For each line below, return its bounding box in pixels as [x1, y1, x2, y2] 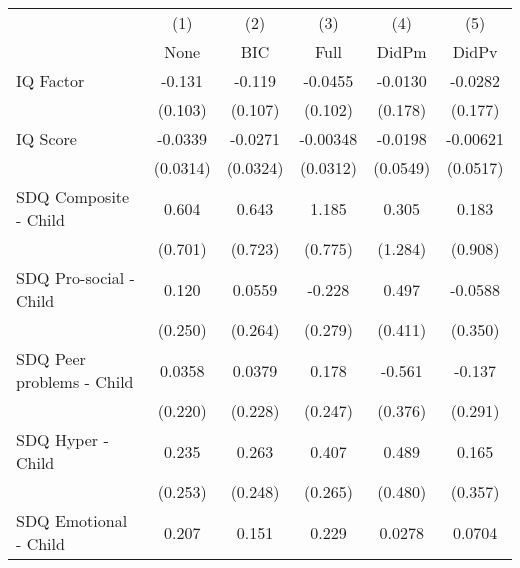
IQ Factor [16, 69, 85, 92]
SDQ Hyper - [16, 428, 109, 451]
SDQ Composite [16, 185, 130, 208]
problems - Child [16, 370, 134, 393]
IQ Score [16, 127, 77, 150]
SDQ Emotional [16, 509, 128, 532]
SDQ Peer [16, 347, 86, 370]
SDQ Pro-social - [16, 266, 135, 289]
